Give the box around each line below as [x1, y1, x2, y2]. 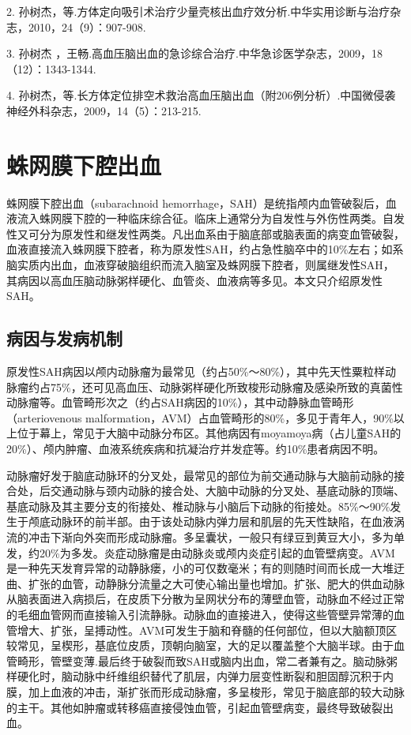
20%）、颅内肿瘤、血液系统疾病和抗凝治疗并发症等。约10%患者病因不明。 [6, 441, 385, 457]
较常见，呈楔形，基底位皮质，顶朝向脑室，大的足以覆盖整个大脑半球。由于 [6, 637, 394, 654]
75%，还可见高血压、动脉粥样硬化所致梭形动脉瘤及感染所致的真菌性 [50, 378, 403, 395]
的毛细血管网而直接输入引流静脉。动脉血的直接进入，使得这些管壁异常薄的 [6, 606, 394, 622]
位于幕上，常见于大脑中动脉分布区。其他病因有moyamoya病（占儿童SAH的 [17, 425, 402, 441]
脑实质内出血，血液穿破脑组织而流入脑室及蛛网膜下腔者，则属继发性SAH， [6, 257, 394, 273]
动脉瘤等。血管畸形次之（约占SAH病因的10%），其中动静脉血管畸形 [6, 394, 354, 411]
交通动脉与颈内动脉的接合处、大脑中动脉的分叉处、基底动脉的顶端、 [50, 482, 405, 499]
